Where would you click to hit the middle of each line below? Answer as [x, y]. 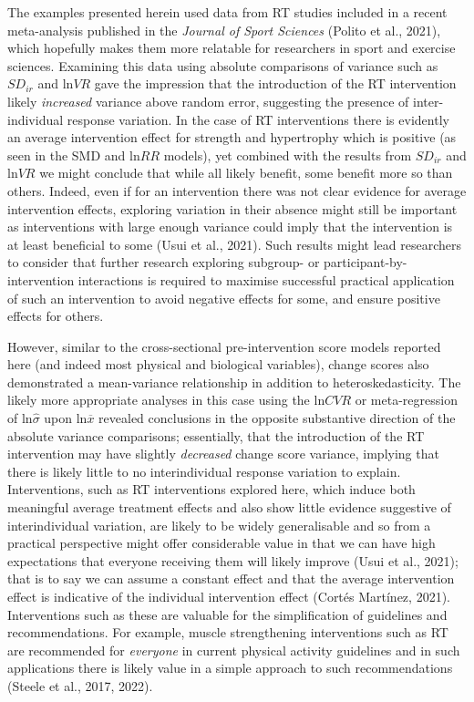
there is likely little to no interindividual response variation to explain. [204, 471]
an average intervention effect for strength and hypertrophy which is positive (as [232, 137]
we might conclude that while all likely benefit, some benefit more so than [246, 173]
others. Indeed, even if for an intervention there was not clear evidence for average [237, 190]
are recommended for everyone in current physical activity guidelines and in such [234, 650]
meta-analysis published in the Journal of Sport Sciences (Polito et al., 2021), [224, 30]
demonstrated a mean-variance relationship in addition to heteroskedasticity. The [234, 382]
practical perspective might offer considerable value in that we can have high [222, 543]
